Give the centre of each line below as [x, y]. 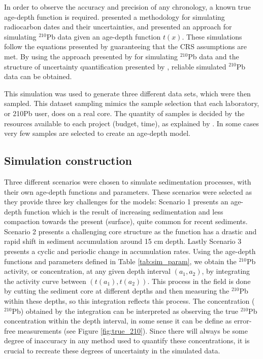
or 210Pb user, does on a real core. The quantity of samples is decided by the [124, 113]
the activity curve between [45, 281]
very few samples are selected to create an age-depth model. [97, 133]
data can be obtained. [38, 76]
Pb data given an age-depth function [104, 36]
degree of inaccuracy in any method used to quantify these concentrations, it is [127, 340]
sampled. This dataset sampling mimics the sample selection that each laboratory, [132, 103]
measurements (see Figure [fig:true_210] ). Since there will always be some [133, 330]
